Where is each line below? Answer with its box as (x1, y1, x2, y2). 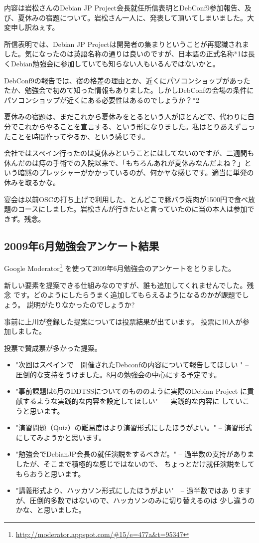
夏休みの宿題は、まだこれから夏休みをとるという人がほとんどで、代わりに (4, 111, 248, 122)
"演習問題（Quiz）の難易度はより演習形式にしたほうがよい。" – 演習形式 (15, 422, 253, 433)
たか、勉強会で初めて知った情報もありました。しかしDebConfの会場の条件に (4, 85, 254, 95)
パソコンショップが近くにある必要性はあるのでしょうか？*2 (4, 94, 199, 105)
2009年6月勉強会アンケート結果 (4, 238, 159, 253)
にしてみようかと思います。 (15, 432, 106, 442)
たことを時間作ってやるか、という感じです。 (4, 131, 149, 141)
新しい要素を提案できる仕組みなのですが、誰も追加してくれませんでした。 (4, 279, 247, 290)
